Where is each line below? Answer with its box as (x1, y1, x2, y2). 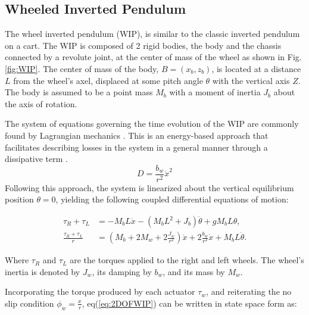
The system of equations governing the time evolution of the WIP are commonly (5, 117, 299, 130)
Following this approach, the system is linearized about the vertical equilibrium (5, 181, 294, 194)
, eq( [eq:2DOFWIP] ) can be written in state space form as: (82, 297, 297, 309)
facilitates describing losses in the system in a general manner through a (5, 141, 268, 153)
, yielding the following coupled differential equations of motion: (55, 193, 289, 205)
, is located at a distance (211, 62, 301, 74)
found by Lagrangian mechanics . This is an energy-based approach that (5, 129, 269, 141)
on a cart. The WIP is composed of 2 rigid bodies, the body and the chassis (5, 39, 282, 51)
